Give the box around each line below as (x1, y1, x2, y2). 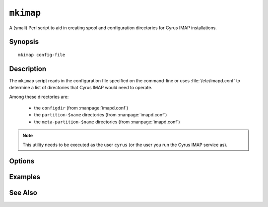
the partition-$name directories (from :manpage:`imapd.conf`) (34, 112, 167, 118)
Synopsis (9, 38, 39, 46)
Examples (9, 173, 41, 181)
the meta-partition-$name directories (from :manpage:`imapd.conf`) (34, 119, 181, 125)
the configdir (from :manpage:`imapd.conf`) (34, 105, 129, 111)
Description (9, 64, 47, 73)
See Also (9, 189, 37, 197)
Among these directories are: (9, 94, 69, 100)
